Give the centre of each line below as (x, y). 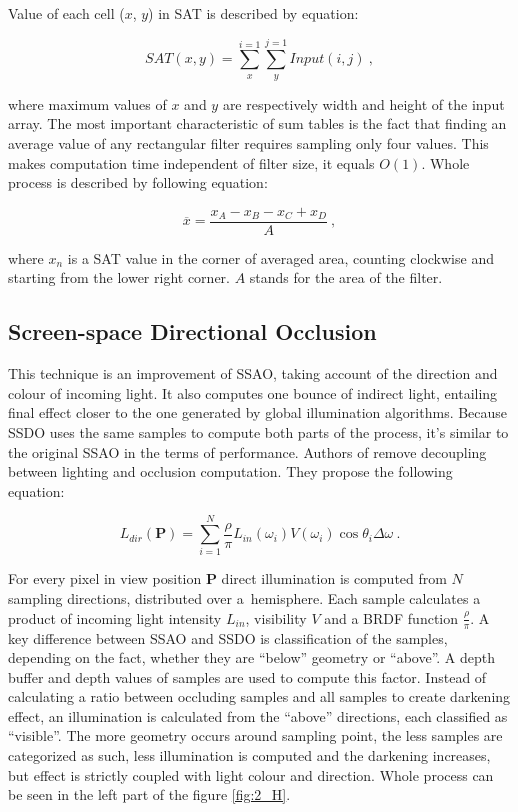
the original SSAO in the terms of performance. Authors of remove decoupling (247, 451)
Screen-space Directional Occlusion (192, 331)
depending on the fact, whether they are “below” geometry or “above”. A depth (252, 657)
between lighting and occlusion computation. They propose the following (230, 471)
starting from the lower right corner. (119, 277)
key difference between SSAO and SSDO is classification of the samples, (228, 637)
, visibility (276, 617)
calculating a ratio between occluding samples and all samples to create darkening (259, 696)
